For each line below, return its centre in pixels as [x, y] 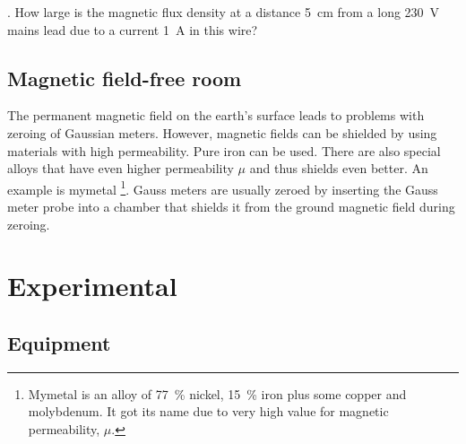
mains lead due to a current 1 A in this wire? [133, 29]
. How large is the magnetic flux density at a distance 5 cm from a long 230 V [224, 12]
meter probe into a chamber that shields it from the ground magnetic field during [231, 207]
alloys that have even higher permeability [121, 168]
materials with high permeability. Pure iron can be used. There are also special [224, 150]
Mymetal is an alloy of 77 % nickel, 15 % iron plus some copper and [217, 393]
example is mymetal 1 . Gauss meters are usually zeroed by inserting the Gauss [223, 187]
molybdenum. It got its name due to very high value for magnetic [208, 411]
